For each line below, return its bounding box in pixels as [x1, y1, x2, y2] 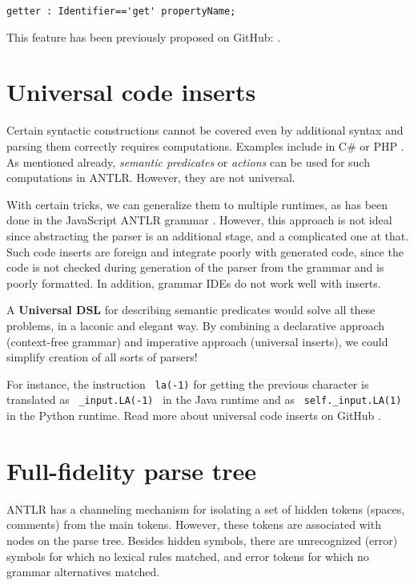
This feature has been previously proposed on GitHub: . [6, 28, 281, 45]
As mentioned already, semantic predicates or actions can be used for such [6, 153, 370, 170]
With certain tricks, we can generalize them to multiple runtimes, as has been [6, 196, 388, 212]
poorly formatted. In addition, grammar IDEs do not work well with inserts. [6, 274, 381, 291]
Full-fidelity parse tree [6, 454, 257, 486]
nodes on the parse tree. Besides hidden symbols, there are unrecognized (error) [6, 531, 398, 548]
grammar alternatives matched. [6, 563, 160, 580]
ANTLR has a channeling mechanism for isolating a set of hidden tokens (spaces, [6, 500, 405, 517]
